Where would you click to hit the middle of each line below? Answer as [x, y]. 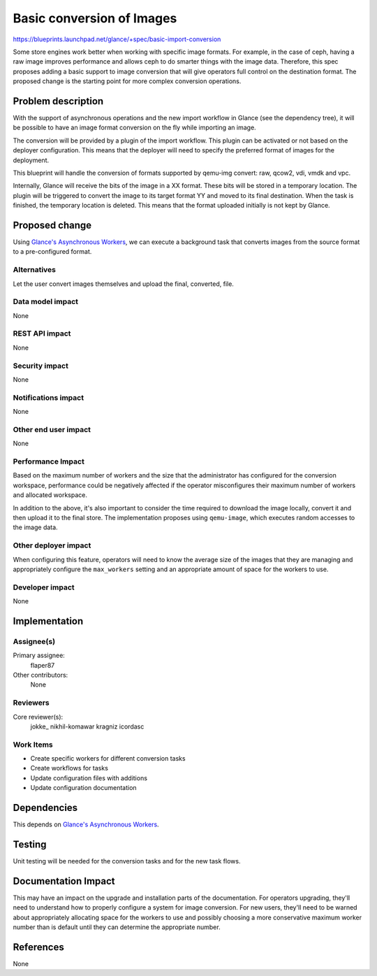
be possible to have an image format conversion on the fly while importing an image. [134, 128]
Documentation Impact [64, 881]
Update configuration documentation [83, 788]
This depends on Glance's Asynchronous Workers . [86, 824]
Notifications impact [48, 397]
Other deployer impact [52, 545]
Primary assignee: [39, 655]
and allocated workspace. [50, 495]
